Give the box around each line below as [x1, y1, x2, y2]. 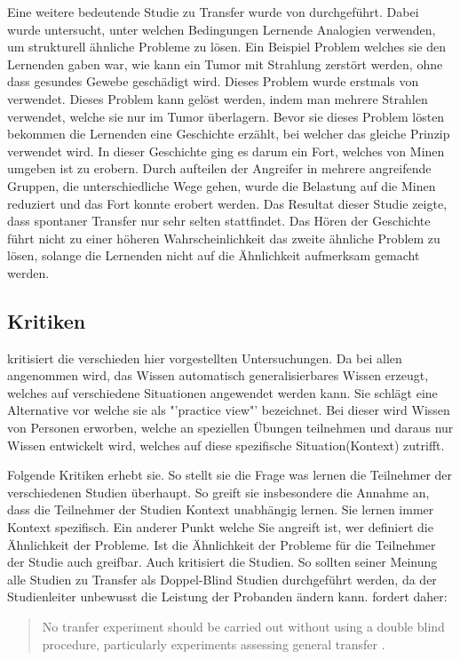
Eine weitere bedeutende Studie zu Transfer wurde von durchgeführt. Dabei [7, 3, 419, 20]
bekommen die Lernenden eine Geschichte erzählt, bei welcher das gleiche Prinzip [7, 124, 450, 143]
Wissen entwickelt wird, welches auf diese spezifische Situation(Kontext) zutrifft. [7, 435, 445, 454]
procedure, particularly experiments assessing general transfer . [42, 634, 385, 653]
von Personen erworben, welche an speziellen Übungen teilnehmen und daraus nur [7, 418, 454, 437]
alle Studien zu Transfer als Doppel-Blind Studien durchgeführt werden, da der [7, 569, 437, 588]
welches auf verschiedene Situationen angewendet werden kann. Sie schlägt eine [7, 383, 438, 402]
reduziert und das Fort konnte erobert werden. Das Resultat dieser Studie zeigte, [7, 194, 448, 212]
